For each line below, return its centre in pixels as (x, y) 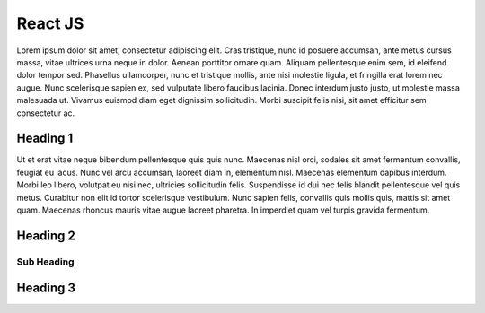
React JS (50, 23)
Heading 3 (46, 288)
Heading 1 (45, 139)
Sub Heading (45, 262)
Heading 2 (46, 235)
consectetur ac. (46, 113)
